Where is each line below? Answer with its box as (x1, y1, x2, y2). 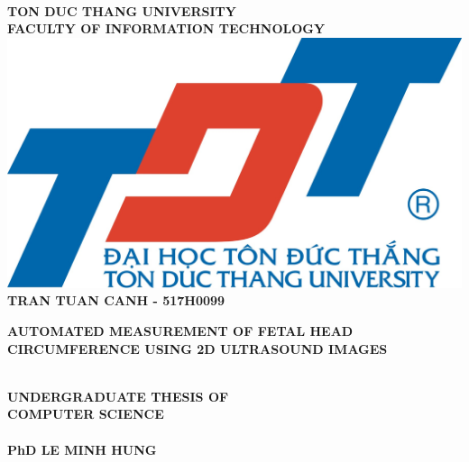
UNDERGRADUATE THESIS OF (7, 386, 229, 405)
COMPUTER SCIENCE (7, 404, 164, 423)
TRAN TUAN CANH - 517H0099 (7, 291, 225, 310)
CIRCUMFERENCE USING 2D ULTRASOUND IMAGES (7, 339, 388, 358)
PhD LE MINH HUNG (7, 439, 157, 458)
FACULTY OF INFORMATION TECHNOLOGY (7, 19, 326, 38)
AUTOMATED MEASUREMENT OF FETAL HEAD (7, 322, 354, 340)
